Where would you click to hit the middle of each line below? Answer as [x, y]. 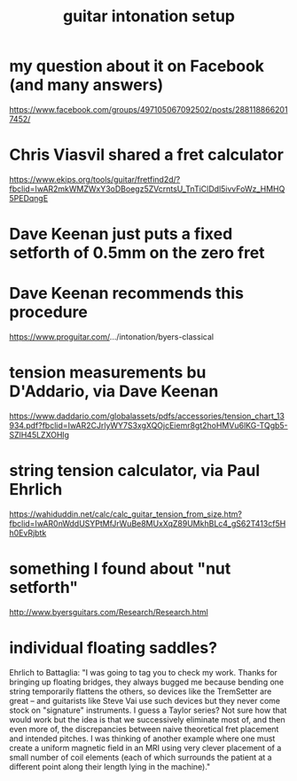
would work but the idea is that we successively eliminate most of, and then [147, 719]
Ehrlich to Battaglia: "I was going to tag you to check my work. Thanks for [143, 672]
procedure [49, 312]
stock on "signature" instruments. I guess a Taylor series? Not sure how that [148, 710]
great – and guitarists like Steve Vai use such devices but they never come [145, 700]
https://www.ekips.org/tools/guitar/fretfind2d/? [95, 179]
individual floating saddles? [113, 648]
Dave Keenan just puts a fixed [121, 234]
